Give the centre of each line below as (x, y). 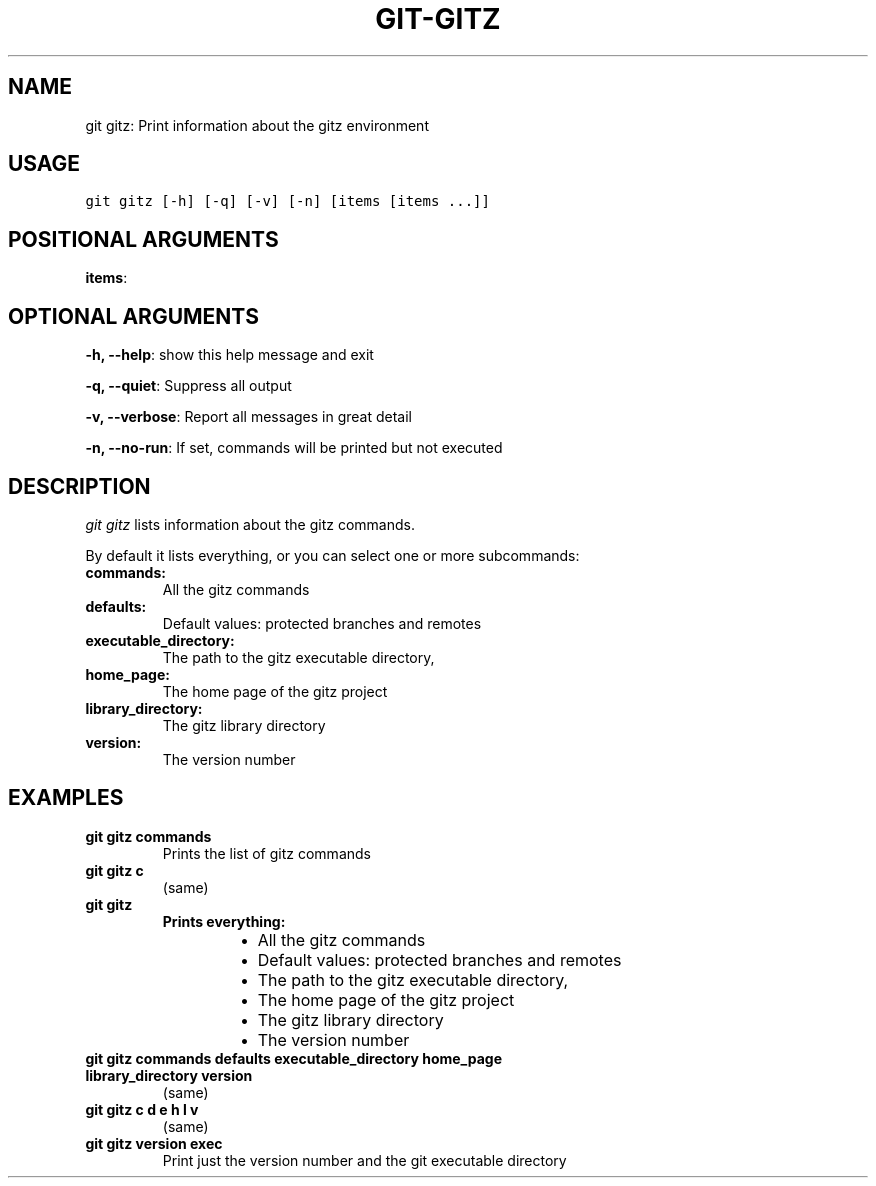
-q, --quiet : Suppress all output (188, 386)
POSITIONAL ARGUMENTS (143, 239)
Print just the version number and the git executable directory (364, 1160)
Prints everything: (224, 921)
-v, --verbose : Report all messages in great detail (249, 417)
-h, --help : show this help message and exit (229, 355)
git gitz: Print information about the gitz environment (257, 125)
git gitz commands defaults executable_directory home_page (294, 1058)
